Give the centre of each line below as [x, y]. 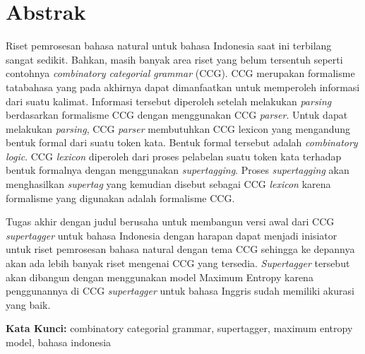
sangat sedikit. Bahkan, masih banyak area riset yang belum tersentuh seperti [174, 59]
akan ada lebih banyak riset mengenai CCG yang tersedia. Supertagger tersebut [178, 263]
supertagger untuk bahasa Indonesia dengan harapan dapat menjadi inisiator [172, 235]
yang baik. [28, 304]
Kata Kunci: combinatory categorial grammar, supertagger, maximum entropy [179, 328]
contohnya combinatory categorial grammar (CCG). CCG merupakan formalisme [180, 73]
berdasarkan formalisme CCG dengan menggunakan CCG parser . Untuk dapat [177, 115]
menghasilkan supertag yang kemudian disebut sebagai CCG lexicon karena [168, 184]
